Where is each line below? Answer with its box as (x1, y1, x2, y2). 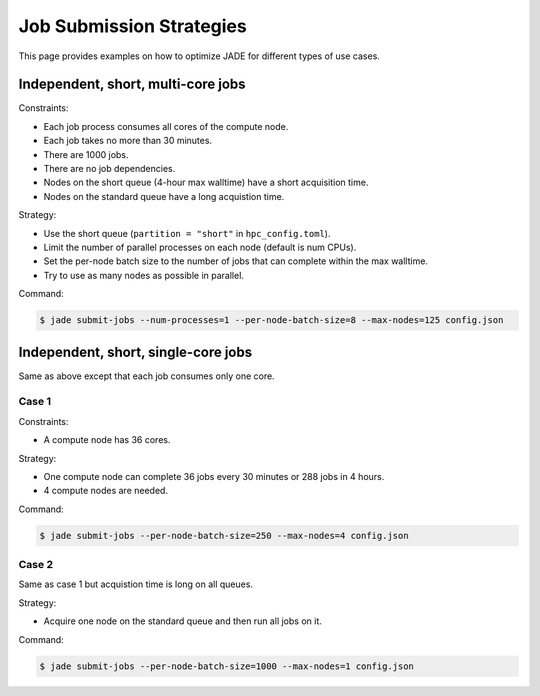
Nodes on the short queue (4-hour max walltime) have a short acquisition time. (43, 176, 369, 189)
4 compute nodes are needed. (43, 485, 169, 497)
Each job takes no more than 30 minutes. (43, 135, 213, 147)
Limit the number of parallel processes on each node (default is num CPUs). (43, 241, 357, 253)
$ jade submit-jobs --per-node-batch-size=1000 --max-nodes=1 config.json (39, 660, 415, 672)
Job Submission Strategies (18, 15, 247, 37)
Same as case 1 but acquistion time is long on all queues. (18, 578, 254, 590)
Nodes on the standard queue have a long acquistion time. (43, 190, 285, 202)
